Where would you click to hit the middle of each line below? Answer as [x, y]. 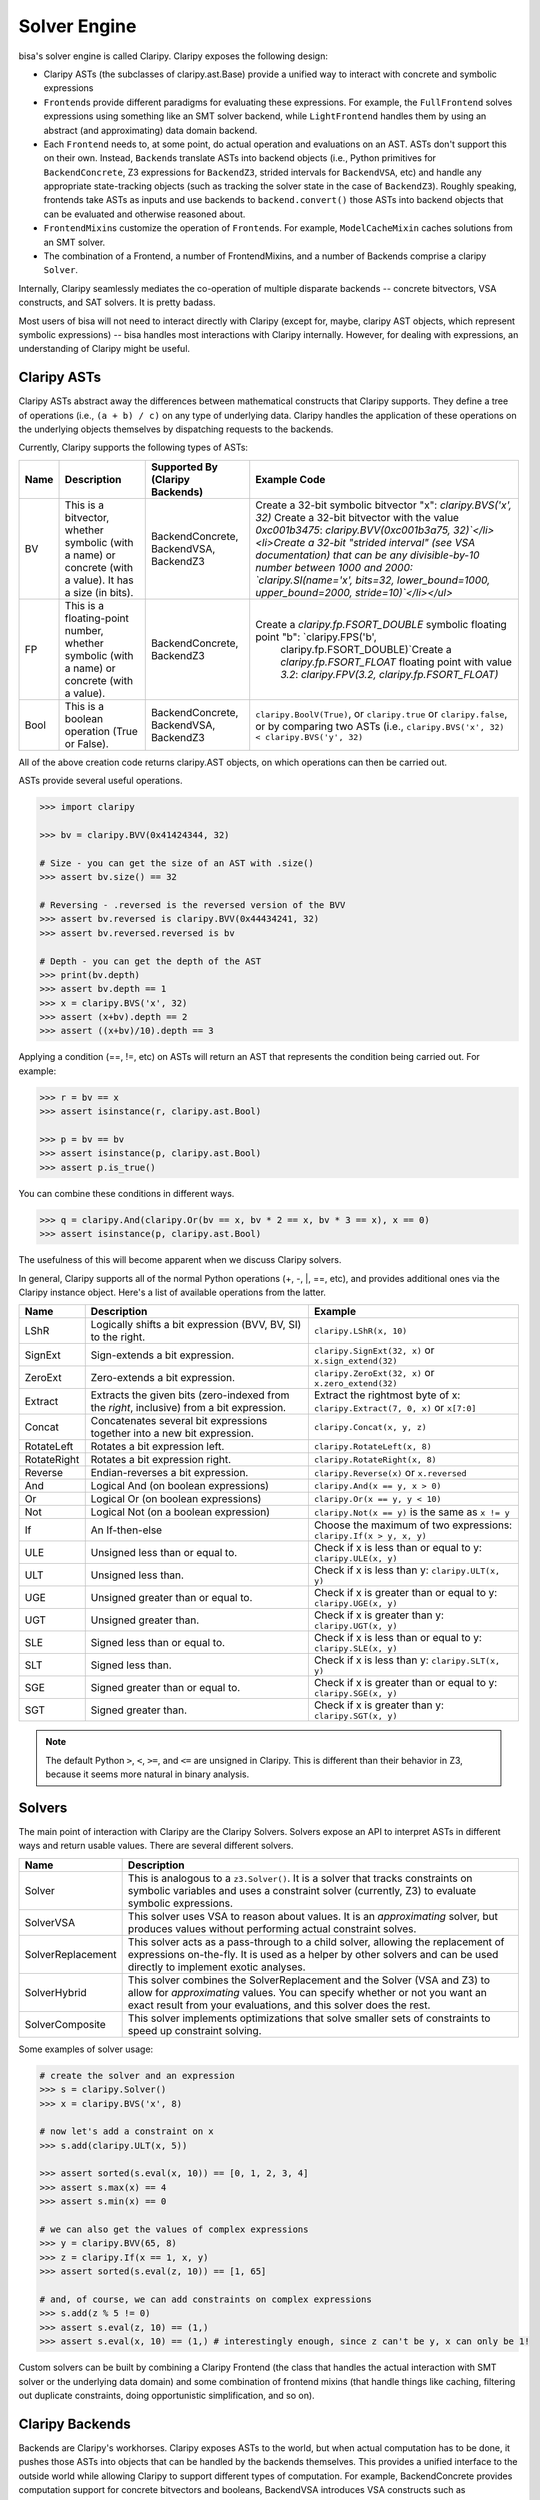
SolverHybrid [55, 1992]
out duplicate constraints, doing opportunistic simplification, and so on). [166, 2395]
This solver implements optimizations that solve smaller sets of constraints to [309, 2018]
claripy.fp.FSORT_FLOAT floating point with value [396, 662]
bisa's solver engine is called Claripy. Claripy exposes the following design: [173, 56]
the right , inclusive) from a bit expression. [188, 1408]
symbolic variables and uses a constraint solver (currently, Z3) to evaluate [302, 1890]
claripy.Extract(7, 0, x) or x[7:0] [395, 1408]
